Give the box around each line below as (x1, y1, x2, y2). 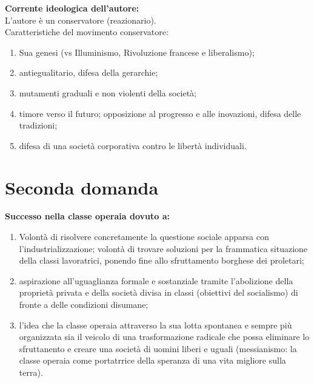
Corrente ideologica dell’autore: (5, 2, 139, 14)
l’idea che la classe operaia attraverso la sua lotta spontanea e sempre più (19, 318, 292, 331)
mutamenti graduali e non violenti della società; (19, 86, 196, 99)
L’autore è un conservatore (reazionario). (5, 13, 156, 26)
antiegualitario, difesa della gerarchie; (19, 66, 158, 79)
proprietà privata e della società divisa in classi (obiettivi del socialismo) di (19, 286, 298, 299)
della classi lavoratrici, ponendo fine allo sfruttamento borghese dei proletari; (19, 254, 304, 267)
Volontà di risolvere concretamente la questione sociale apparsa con (19, 230, 269, 243)
